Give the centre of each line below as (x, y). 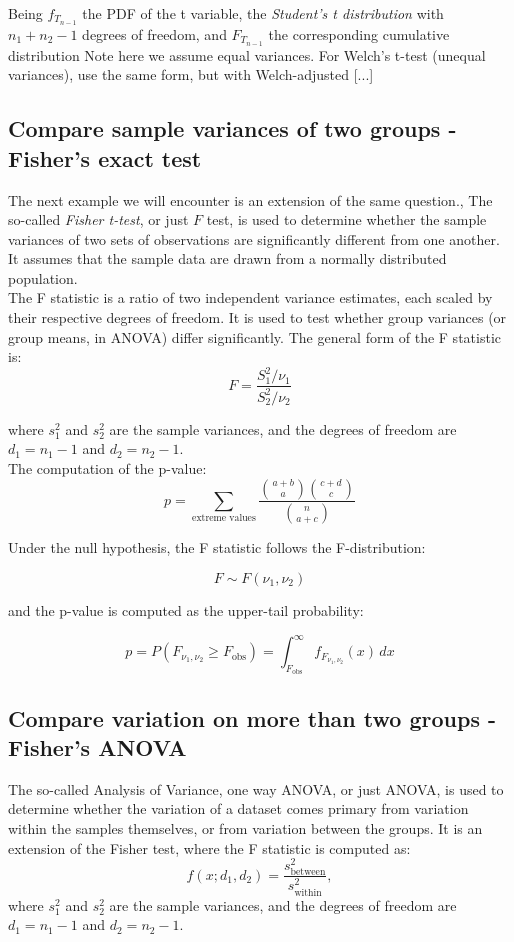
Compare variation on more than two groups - (252, 717)
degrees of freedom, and (154, 33)
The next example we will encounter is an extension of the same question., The (250, 199)
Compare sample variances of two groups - (232, 128)
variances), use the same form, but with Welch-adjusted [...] (191, 74)
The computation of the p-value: (107, 467)
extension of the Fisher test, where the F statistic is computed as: (209, 847)
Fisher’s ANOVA (97, 747)
